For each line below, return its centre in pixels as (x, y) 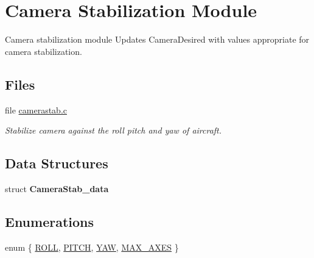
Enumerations (50, 221)
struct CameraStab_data (57, 188)
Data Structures (57, 163)
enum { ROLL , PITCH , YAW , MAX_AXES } (92, 247)
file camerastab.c (36, 109)
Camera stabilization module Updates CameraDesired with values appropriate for (157, 39)
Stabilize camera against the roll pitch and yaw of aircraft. (113, 130)
